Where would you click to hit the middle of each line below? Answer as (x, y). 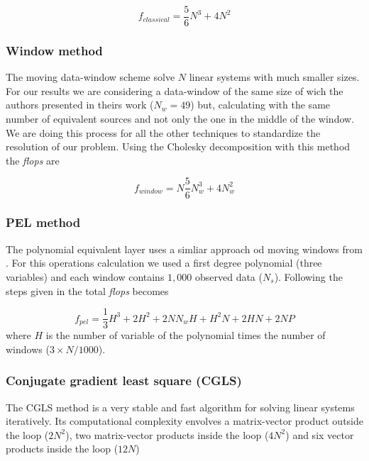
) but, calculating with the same (260, 105)
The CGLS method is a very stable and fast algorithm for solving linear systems (180, 407)
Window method (54, 50)
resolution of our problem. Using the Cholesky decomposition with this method (178, 146)
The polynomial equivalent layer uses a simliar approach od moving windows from (184, 249)
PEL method (43, 222)
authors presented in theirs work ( (80, 105)
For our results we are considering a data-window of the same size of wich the (175, 90)
